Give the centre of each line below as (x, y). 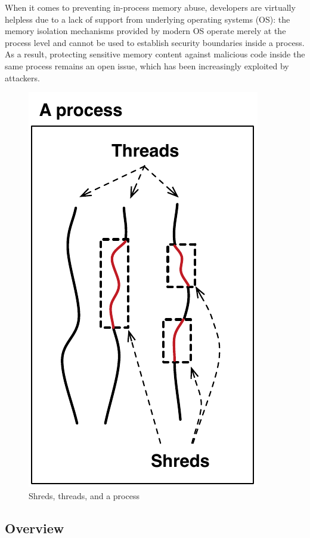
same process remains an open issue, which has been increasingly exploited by (147, 65)
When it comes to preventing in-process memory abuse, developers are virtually (150, 7)
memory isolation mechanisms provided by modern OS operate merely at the (145, 31)
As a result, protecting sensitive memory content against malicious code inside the (155, 54)
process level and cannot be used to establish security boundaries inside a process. (155, 42)
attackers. (22, 77)
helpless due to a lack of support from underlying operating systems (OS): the (148, 19)
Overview (35, 528)
